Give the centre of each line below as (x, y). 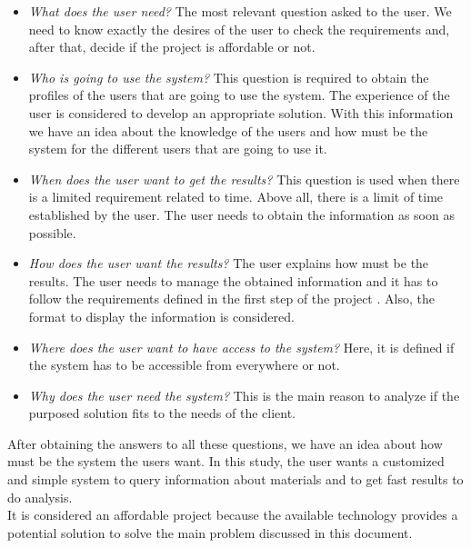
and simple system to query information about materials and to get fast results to (235, 479)
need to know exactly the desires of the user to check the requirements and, (239, 29)
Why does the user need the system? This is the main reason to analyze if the (244, 395)
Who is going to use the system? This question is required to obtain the (229, 77)
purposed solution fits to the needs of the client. (162, 413)
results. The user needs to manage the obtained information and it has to (233, 280)
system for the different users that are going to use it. (178, 149)
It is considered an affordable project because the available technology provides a (233, 515)
